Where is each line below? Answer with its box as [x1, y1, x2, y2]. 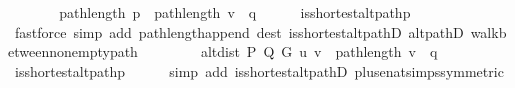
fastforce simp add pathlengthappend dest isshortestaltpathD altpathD [14, 21, 464, 42]
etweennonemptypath [8, 41, 138, 62]
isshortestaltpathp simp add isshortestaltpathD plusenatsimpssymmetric [14, 60, 504, 81]
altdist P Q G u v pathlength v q [200, 41, 438, 62]
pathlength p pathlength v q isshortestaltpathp [59, 2, 411, 22]
